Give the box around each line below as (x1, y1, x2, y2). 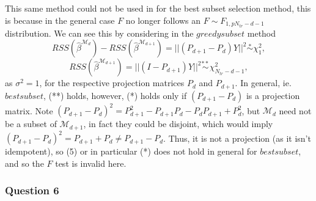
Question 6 (5, 183, 59, 198)
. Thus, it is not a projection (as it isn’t (163, 131, 311, 144)
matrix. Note (5, 104, 53, 117)
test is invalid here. (55, 156, 127, 169)
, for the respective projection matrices (39, 76, 185, 89)
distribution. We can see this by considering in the (5, 26, 194, 39)
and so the (5, 156, 44, 169)
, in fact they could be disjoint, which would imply (83, 117, 273, 130)
